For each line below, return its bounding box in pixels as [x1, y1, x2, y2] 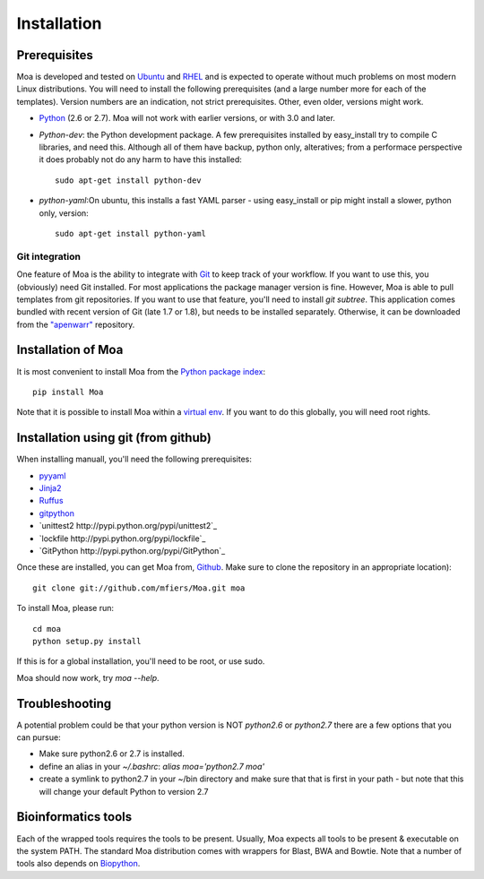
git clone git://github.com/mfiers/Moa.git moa [32, 582, 246, 593]
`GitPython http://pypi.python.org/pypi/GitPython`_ [39, 546, 226, 556]
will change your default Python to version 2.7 [39, 786, 210, 797]
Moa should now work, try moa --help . [16, 672, 160, 683]
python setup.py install [32, 636, 142, 646]
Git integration [16, 250, 81, 263]
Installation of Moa [16, 342, 124, 358]
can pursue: [16, 732, 62, 743]
